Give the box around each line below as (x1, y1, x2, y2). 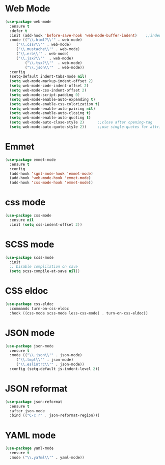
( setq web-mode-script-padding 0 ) (9, 92, 80, 97)
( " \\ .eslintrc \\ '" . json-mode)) (16, 362, 84, 367)
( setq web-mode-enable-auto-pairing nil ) (9, 106, 96, 111)
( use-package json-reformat (5, 399, 63, 404)
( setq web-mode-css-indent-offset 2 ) (9, 88, 87, 93)
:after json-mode (9, 408, 45, 413)
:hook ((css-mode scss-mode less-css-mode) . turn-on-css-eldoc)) (9, 310, 148, 315)
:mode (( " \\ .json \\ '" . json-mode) (9, 353, 82, 358)
